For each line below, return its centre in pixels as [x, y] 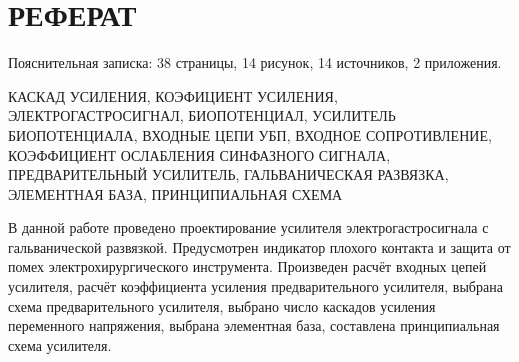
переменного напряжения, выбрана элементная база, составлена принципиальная [254, 325]
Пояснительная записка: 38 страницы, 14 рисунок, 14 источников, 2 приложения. [255, 62]
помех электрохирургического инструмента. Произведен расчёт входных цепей [247, 266]
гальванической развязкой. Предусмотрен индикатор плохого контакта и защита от [259, 246]
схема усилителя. [60, 344]
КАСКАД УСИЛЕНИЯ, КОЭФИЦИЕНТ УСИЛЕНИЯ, [173, 95]
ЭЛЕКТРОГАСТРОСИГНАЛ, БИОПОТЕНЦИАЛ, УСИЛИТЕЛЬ [202, 115]
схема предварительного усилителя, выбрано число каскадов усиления [222, 305]
